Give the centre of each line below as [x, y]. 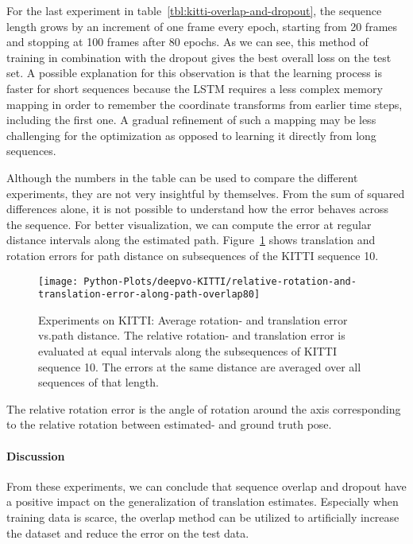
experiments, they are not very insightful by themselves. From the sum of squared [206, 193]
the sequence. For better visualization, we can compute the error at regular [189, 224]
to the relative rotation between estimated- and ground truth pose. [169, 424]
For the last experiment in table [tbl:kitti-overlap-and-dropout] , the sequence [194, 10]
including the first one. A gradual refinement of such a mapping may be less [191, 120]
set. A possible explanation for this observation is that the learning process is [194, 73]
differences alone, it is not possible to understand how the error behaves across [198, 209]
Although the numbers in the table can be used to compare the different [182, 177]
